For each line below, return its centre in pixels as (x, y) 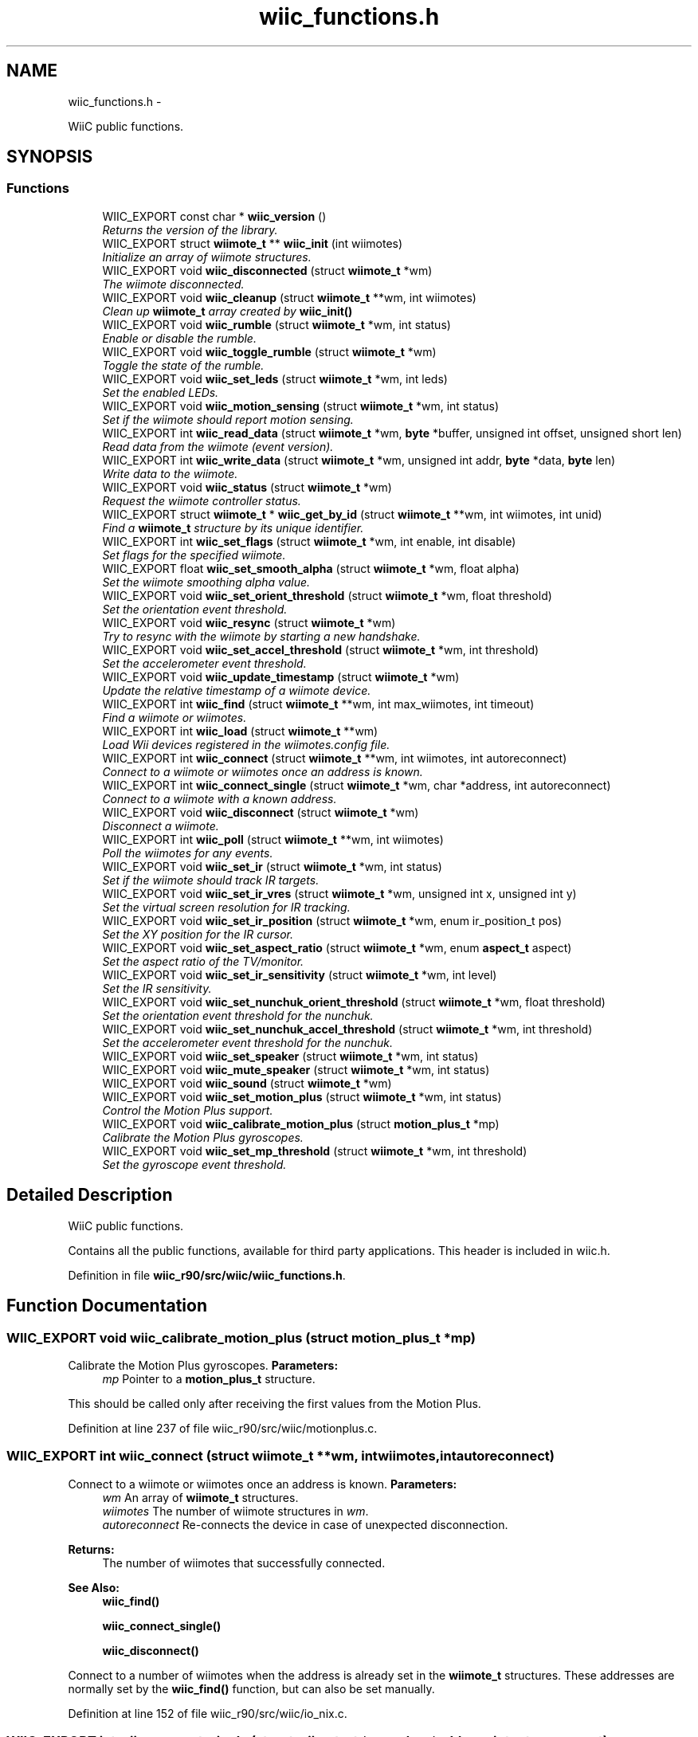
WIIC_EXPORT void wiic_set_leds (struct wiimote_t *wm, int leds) (275, 378)
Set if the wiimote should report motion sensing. (228, 419)
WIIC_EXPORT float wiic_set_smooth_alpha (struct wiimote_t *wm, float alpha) (311, 568)
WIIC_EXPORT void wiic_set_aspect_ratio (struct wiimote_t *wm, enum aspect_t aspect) (337, 947)
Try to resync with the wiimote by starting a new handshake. (261, 636)
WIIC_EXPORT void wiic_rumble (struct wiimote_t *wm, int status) (276, 324)
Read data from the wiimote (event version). (218, 446)
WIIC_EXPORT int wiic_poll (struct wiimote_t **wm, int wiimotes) (273, 839)
